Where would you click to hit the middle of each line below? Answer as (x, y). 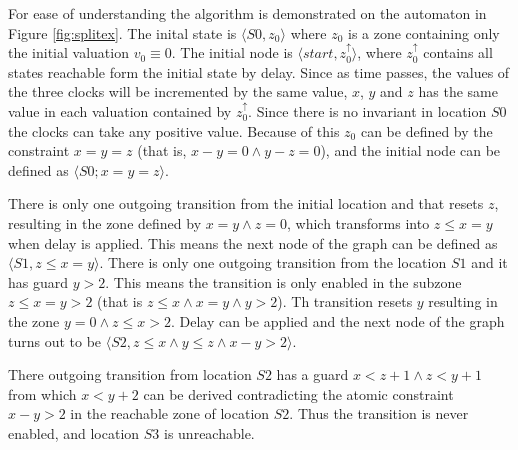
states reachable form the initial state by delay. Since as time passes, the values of (259, 71)
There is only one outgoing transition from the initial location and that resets (246, 203)
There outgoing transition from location (130, 374)
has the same (458, 91)
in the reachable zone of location (170, 413)
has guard (38, 281)
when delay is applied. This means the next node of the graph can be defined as (253, 242)
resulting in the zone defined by (105, 222)
